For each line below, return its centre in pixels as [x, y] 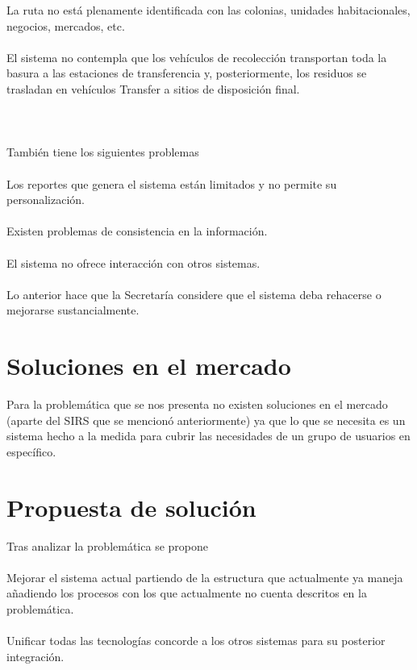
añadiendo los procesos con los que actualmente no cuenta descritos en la [187, 593]
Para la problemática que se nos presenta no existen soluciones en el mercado [197, 404]
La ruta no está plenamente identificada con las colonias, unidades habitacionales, [208, 10]
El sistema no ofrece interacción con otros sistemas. [133, 262]
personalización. [46, 200]
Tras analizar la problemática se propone [107, 545]
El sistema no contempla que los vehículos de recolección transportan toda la [197, 57]
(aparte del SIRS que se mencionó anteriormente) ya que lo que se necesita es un [206, 420]
